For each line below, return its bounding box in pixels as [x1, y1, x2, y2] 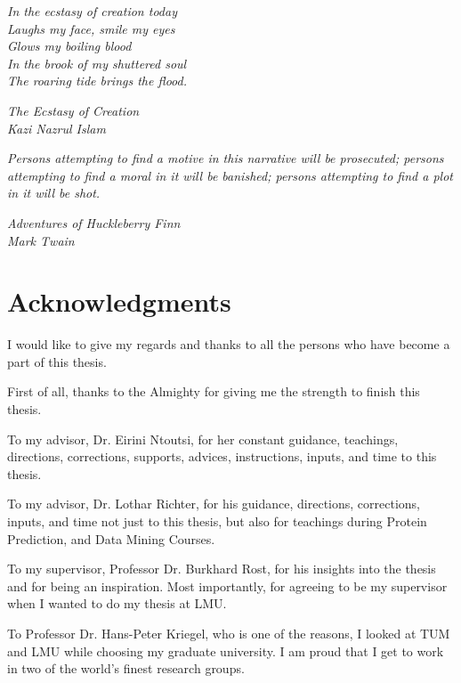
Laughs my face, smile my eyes [7, 19, 175, 37]
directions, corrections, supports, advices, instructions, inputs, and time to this [7, 447, 437, 466]
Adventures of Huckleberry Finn [7, 213, 181, 232]
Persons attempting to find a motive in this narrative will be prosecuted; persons [7, 149, 444, 167]
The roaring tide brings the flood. [7, 71, 188, 90]
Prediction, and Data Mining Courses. [7, 529, 215, 548]
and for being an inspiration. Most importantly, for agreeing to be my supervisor [7, 576, 448, 595]
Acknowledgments [7, 283, 231, 320]
